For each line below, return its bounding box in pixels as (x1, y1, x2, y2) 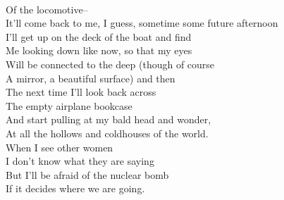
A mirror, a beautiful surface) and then (6, 70, 175, 85)
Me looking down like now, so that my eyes (6, 43, 192, 58)
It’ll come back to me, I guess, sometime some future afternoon (6, 15, 278, 30)
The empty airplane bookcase (6, 98, 132, 113)
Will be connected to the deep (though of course (6, 56, 215, 71)
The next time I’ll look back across (6, 85, 156, 99)
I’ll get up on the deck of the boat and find (6, 29, 192, 44)
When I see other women (6, 139, 113, 154)
